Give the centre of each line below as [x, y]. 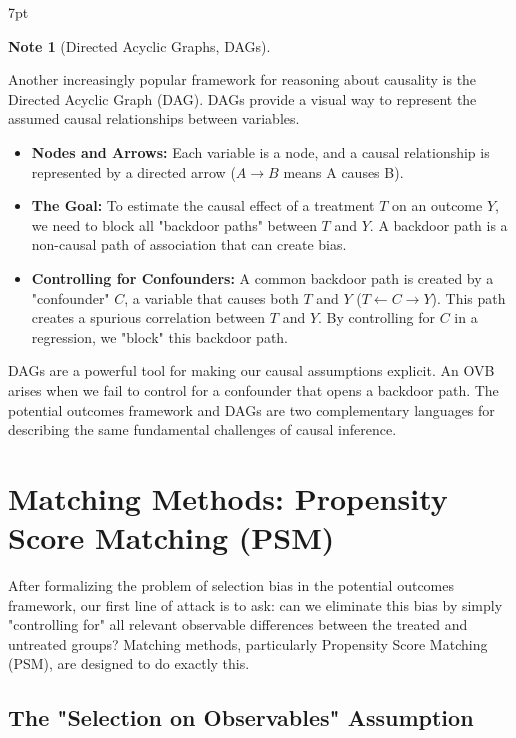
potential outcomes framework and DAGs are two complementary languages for [251, 409]
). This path [468, 297]
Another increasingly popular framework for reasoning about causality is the [242, 79]
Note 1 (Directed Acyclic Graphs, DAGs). [139, 45]
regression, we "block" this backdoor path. [160, 336]
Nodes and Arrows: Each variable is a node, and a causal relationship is [260, 151]
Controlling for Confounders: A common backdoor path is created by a [262, 277]
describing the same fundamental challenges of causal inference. [202, 429]
